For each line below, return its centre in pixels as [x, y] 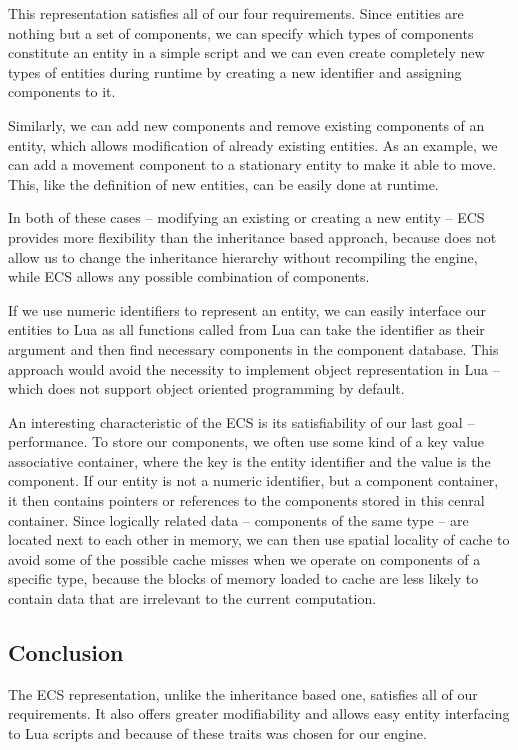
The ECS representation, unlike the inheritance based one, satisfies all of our [243, 693]
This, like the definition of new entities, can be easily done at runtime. [223, 183]
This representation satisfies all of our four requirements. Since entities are [236, 13]
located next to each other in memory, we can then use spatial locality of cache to [259, 539]
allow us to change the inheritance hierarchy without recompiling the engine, [243, 256]
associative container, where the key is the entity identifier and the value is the [249, 460]
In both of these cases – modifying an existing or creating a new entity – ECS [246, 217]
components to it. [62, 91]
